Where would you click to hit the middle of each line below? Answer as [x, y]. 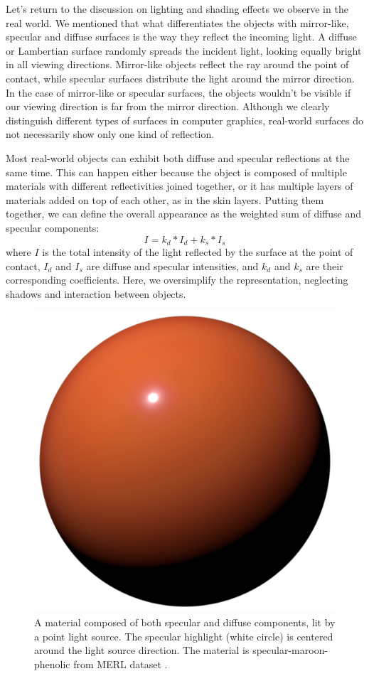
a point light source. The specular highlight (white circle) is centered [184, 636]
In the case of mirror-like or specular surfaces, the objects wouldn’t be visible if [178, 92]
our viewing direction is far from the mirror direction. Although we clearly [168, 106]
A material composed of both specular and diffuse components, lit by [185, 622]
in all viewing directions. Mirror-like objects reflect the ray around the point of [177, 64]
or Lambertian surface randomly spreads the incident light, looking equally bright [184, 50]
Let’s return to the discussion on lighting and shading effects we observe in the [177, 9]
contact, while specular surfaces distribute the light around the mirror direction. [180, 78]
